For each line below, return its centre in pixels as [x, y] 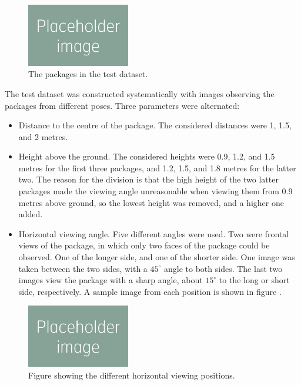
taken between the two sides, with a [83, 268]
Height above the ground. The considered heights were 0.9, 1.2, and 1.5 [147, 156]
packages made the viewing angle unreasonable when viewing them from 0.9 [155, 191]
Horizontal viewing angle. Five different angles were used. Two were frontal [154, 233]
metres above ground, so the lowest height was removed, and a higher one [151, 202]
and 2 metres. [43, 136]
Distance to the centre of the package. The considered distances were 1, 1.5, [155, 125]
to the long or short [254, 280]
